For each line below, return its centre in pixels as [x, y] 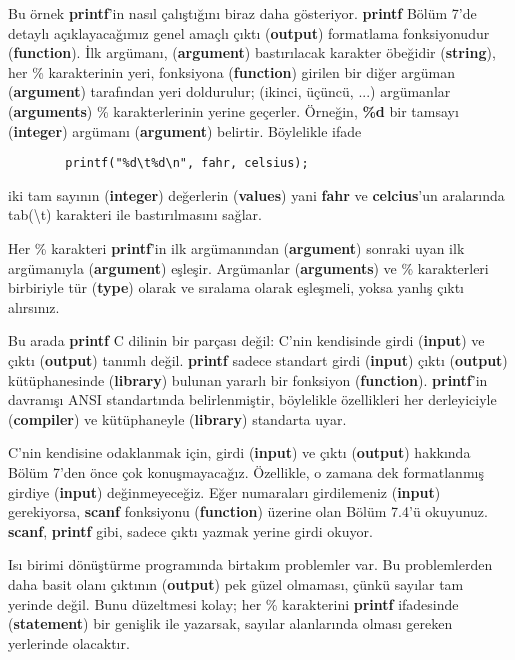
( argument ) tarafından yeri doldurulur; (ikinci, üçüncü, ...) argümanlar [229, 91]
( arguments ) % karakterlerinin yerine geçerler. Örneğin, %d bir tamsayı [233, 110]
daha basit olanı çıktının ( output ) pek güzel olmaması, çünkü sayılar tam [236, 583]
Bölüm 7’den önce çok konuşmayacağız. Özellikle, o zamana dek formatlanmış [246, 471]
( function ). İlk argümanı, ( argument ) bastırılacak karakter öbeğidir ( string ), [252, 52]
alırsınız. [34, 306]
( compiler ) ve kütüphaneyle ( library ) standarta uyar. [177, 418]
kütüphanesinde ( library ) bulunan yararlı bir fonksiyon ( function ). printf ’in [248, 379]
